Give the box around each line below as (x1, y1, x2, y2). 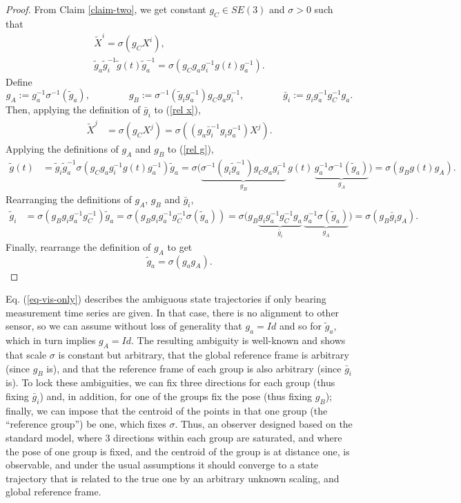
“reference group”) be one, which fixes (6, 417, 166, 431)
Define (6, 74, 32, 88)
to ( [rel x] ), (154, 102, 201, 117)
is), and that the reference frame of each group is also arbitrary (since (46, 361, 342, 375)
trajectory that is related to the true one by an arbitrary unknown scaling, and (6, 471, 340, 485)
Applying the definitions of (6, 142, 119, 156)
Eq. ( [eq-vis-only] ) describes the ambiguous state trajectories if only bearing (6, 292, 326, 306)
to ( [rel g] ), (167, 142, 214, 156)
